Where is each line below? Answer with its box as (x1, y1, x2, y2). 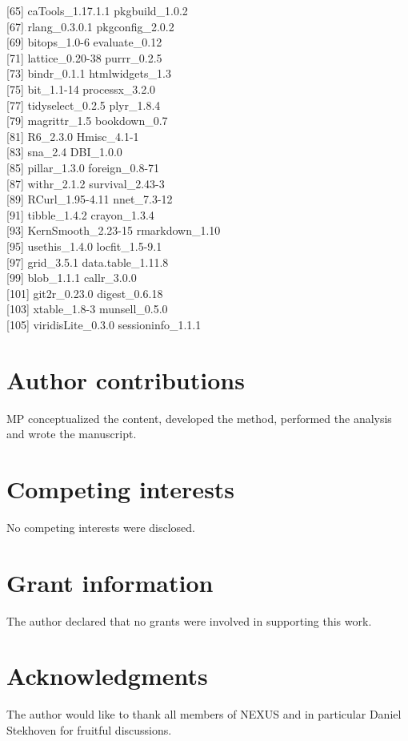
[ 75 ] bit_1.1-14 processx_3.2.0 (6, 80, 156, 97)
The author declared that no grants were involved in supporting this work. (6, 612, 372, 629)
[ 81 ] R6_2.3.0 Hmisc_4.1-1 (6, 127, 139, 144)
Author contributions (6, 363, 245, 396)
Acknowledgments (6, 659, 208, 692)
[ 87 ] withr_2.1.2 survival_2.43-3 (6, 175, 165, 191)
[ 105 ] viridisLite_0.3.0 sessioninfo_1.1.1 (6, 316, 202, 332)
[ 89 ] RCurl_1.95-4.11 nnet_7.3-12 (6, 191, 173, 207)
